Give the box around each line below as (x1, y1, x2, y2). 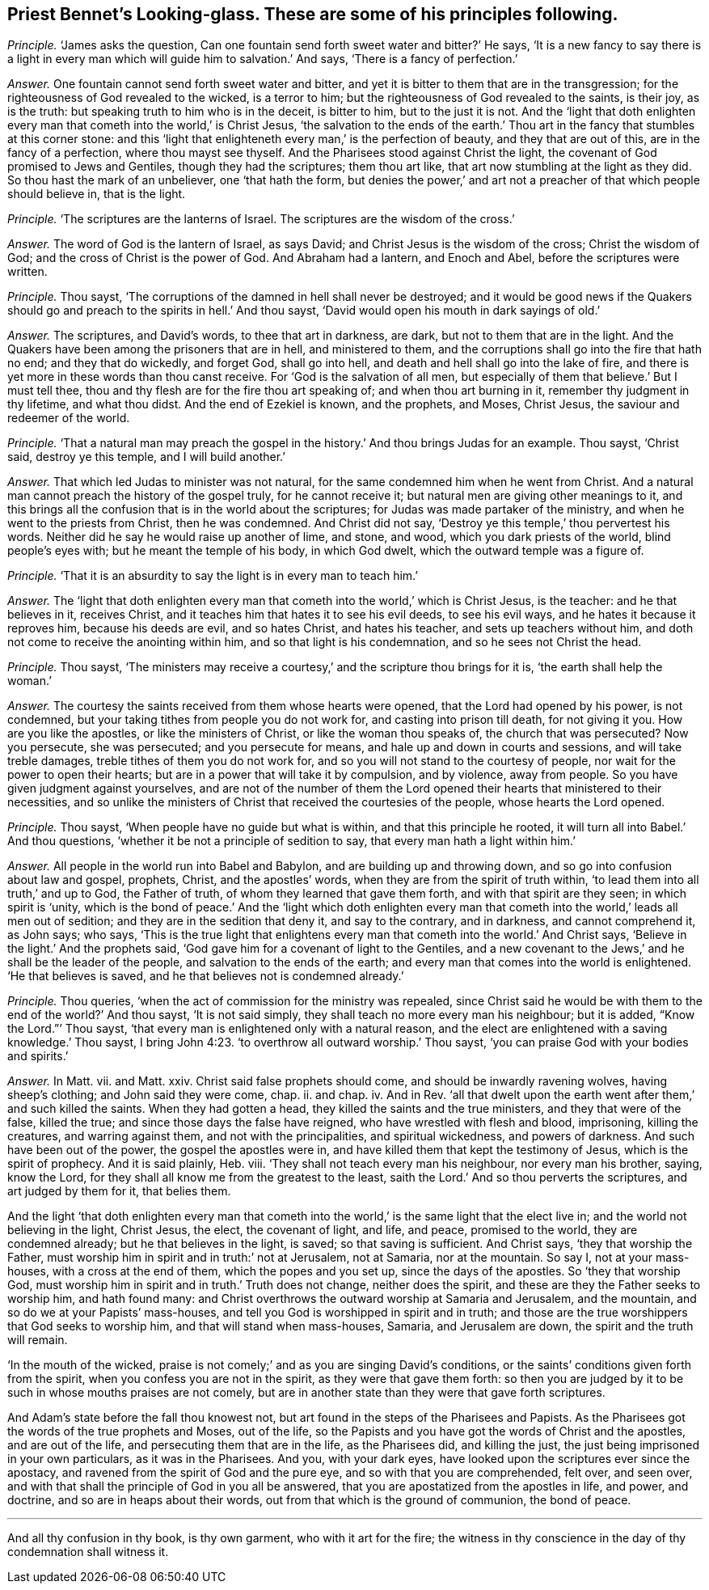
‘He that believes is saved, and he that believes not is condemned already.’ (7, 969, 404, 983)
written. (7, 264, 48, 279)
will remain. (7, 1333, 68, 1347)
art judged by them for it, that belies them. (7, 1184, 231, 1199)
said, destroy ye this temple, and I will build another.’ (7, 450, 285, 464)
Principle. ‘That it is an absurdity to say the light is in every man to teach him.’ (7, 569, 418, 583)
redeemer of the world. (7, 411, 130, 425)
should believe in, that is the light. (7, 187, 186, 201)
